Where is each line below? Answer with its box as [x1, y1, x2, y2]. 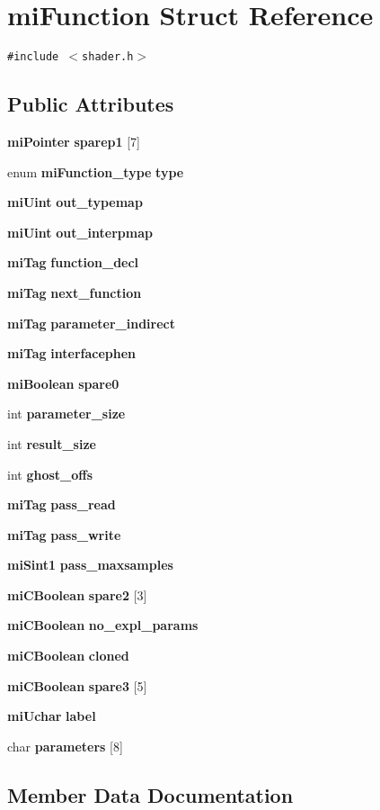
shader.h [82, 50, 134, 64]
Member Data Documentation [7, 780, 294, 808]
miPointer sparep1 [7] [7, 131, 140, 150]
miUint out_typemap [7, 193, 143, 211]
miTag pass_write [7, 525, 121, 544]
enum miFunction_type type [7, 162, 184, 181]
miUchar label [7, 706, 96, 725]
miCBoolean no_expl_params [7, 616, 199, 634]
